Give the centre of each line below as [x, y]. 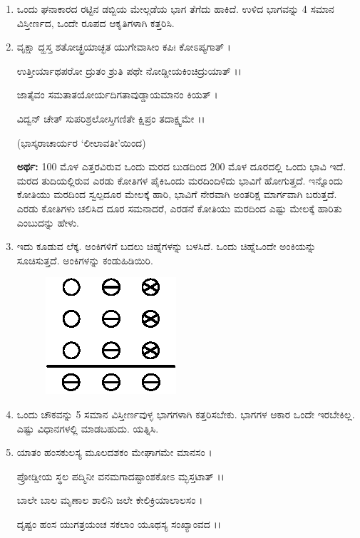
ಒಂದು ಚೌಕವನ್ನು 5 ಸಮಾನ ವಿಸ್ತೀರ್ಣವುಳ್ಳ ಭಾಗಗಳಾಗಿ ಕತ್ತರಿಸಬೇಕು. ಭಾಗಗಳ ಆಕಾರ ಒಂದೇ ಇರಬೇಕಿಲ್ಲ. [186, 414]
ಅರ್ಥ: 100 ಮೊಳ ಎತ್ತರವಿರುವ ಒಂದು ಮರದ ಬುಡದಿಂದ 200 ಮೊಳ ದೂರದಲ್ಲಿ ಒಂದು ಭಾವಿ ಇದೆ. [181, 166]
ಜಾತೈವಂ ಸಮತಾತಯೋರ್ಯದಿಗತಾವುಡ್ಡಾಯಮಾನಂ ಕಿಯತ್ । [117, 94]
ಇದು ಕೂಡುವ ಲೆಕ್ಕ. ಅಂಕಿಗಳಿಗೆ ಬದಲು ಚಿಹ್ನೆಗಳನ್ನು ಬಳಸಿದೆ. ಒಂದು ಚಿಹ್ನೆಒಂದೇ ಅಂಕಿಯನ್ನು [166, 246]
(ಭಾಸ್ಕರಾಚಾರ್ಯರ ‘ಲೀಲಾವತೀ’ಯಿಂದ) [81, 142]
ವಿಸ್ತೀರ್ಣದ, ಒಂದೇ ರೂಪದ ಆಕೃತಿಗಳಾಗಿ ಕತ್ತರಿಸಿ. [96, 22]
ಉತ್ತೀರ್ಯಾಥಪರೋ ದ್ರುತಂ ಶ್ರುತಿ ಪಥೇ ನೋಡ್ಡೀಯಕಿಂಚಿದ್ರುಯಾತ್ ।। [129, 70]
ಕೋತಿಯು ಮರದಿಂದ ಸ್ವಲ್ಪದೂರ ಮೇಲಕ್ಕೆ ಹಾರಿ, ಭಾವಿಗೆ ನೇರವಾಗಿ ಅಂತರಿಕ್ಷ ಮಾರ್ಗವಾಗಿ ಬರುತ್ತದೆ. [177, 194]
